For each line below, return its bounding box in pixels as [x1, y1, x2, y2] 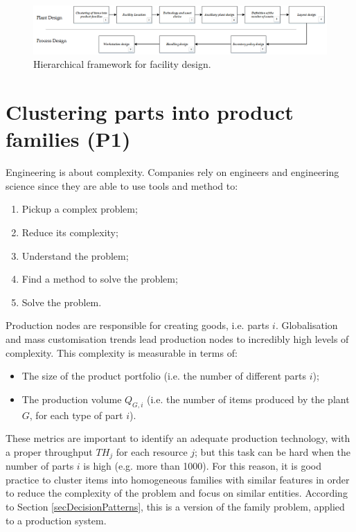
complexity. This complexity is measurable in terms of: [6, 345, 238, 360]
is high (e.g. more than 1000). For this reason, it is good [83, 459, 321, 473]
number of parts [6, 459, 74, 473]
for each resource [116, 444, 188, 459]
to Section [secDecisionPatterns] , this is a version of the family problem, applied [6, 499, 345, 514]
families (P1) [6, 125, 131, 153]
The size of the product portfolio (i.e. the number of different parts [21, 369, 307, 383]
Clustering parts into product [6, 98, 294, 126]
